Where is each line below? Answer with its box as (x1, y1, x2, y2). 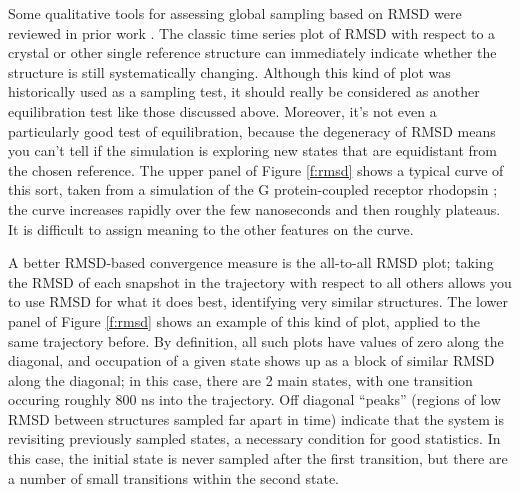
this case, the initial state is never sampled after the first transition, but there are (8, 448, 508, 469)
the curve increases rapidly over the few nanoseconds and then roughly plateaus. (8, 198, 501, 219)
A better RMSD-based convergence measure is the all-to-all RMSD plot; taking (8, 252, 494, 273)
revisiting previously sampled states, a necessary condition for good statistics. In (8, 428, 501, 449)
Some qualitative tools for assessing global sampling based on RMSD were (8, 3, 462, 23)
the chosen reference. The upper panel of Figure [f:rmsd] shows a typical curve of (8, 159, 504, 180)
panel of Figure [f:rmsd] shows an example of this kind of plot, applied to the (8, 310, 480, 331)
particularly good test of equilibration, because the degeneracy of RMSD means (8, 120, 496, 141)
